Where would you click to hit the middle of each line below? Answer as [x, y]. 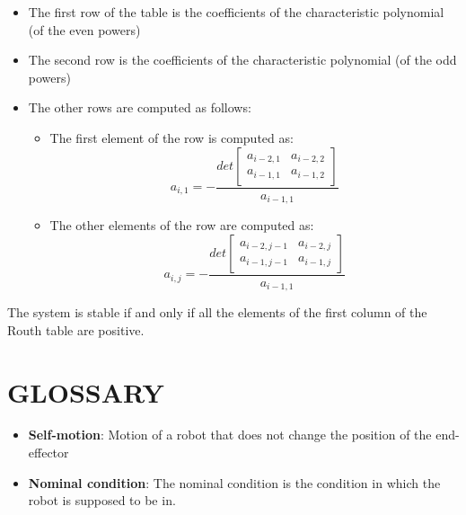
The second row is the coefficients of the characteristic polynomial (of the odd [242, 60]
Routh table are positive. [76, 329]
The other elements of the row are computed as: [182, 225]
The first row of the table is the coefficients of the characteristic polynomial [236, 12]
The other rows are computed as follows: [140, 107]
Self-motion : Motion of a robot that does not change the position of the [230, 435]
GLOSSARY [86, 391]
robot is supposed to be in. [102, 500]
